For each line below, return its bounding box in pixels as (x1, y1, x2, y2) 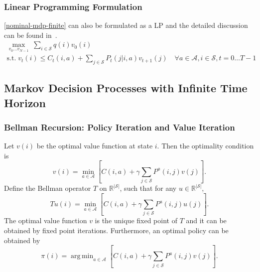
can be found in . (4, 29, 57, 40)
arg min (71, 253, 94, 260)
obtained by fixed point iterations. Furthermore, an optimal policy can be (4, 225, 229, 235)
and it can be (186, 215, 227, 226)
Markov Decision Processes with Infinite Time (4, 80, 248, 96)
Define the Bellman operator (4, 183, 91, 193)
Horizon (4, 95, 46, 110)
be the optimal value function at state (36, 140, 153, 151)
